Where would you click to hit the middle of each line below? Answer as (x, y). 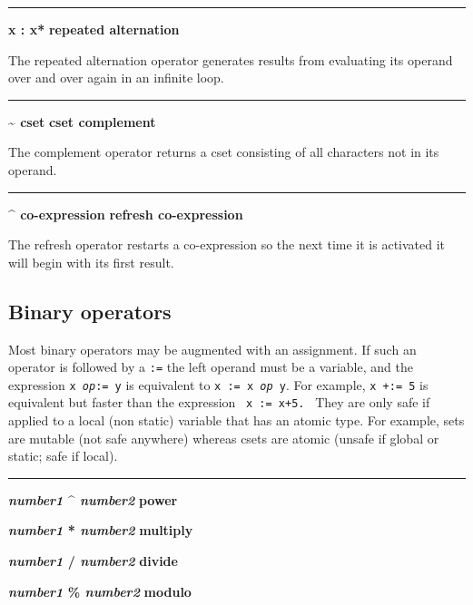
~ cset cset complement (82, 121)
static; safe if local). (63, 456)
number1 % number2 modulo (100, 591)
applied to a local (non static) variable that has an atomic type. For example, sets (236, 420)
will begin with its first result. (91, 262)
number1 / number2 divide (93, 561)
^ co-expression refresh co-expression (126, 214)
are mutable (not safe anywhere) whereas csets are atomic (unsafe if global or (224, 438)
